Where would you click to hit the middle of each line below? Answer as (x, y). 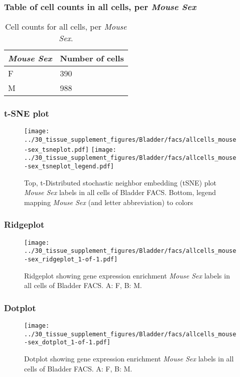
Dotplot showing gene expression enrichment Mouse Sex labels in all (129, 359)
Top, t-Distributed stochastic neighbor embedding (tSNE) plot (121, 182)
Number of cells (92, 58)
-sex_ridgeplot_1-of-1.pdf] (71, 260)
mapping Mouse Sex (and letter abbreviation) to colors (109, 202)
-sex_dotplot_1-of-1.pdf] (67, 343)
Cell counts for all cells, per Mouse (66, 27)
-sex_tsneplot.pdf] (56, 150)
